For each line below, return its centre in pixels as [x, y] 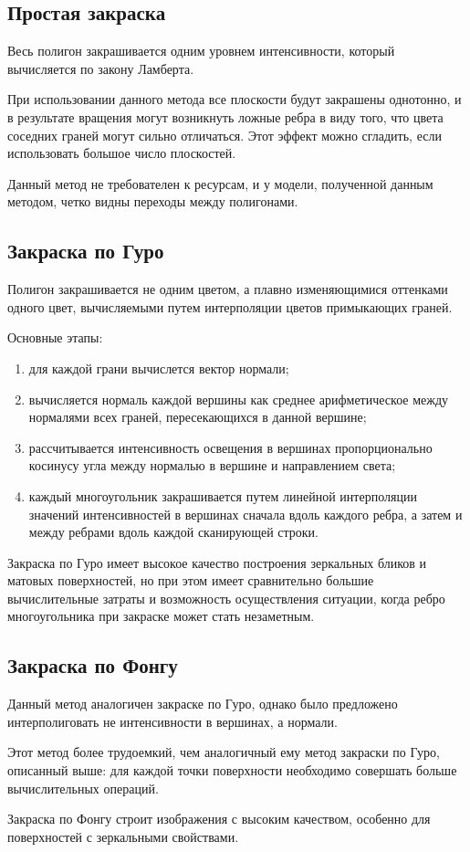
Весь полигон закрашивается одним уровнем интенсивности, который [201, 51]
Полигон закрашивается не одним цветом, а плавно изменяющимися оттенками [228, 289]
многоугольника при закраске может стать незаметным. [161, 616]
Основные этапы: [55, 337]
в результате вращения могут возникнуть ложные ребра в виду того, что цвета [225, 116]
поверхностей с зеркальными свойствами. [123, 836]
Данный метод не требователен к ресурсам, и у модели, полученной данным [220, 183]
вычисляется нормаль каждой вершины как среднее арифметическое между [239, 399]
